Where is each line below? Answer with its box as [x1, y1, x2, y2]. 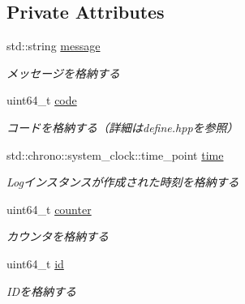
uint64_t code [6, 92, 77, 109]
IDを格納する [6, 282, 76, 299]
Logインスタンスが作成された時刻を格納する [6, 173, 239, 191]
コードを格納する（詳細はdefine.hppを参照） [6, 118, 239, 135]
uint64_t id [6, 255, 64, 272]
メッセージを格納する [6, 64, 120, 81]
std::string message [6, 37, 101, 54]
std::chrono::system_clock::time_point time [6, 146, 224, 163]
